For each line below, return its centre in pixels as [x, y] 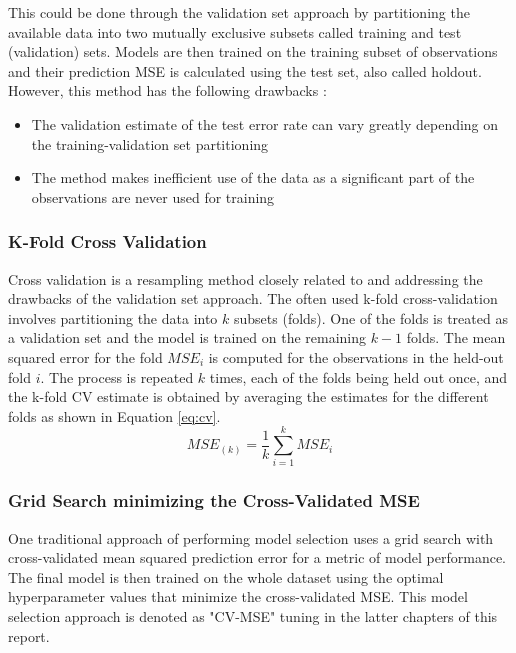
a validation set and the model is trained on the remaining [187, 337]
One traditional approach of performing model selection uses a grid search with [251, 537]
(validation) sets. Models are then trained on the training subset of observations [253, 51]
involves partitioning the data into [113, 317]
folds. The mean [456, 337]
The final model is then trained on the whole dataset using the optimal [226, 576]
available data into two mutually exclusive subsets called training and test [235, 31]
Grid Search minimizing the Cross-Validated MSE [214, 500]
